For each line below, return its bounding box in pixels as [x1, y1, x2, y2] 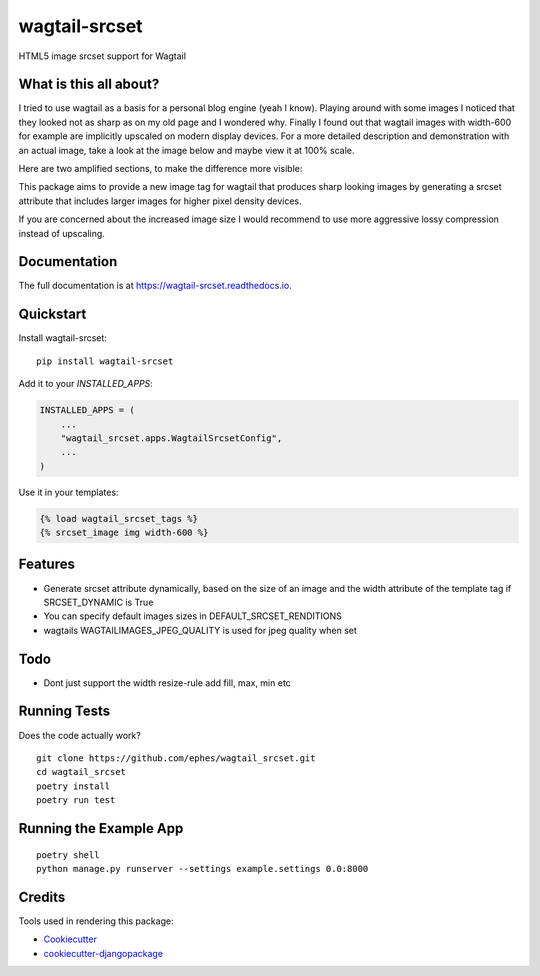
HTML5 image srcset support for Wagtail [18, 50, 187, 62]
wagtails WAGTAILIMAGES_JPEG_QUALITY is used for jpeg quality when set [43, 624, 357, 636]
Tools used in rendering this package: [18, 915, 174, 927]
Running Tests [18, 703, 110, 720]
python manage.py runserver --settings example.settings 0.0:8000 [36, 863, 369, 874]
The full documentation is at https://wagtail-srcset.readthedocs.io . [18, 280, 292, 292]
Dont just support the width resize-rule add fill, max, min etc [43, 676, 292, 689]
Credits [18, 888, 66, 905]
